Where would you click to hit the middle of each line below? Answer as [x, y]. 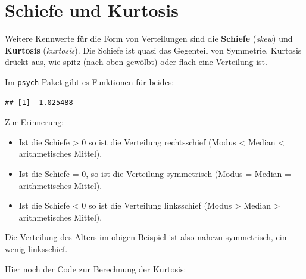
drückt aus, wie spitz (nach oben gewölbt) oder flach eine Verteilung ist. [136, 62]
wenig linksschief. [36, 248]
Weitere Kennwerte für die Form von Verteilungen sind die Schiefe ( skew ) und [149, 38]
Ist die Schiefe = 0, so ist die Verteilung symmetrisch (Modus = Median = [155, 173]
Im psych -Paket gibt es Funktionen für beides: [90, 81]
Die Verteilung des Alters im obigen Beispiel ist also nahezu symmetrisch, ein [146, 237]
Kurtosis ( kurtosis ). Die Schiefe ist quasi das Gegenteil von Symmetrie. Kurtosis [153, 50]
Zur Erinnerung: [35, 122]
